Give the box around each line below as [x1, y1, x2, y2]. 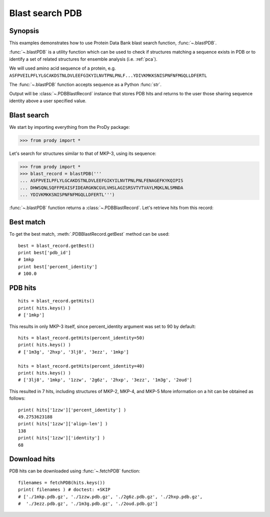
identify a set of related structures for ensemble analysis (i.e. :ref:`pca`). [9, 56, 157, 62]
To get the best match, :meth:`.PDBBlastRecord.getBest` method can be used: [9, 231, 170, 237]
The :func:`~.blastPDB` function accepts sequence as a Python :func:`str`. [9, 82, 162, 88]
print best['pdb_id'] [18, 250, 71, 255]
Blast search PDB [9, 8, 82, 19]
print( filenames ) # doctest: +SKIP [18, 487, 111, 492]
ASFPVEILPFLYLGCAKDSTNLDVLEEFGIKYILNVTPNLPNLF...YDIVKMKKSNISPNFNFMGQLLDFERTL [9, 73, 207, 78]
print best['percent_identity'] [18, 264, 97, 269]
